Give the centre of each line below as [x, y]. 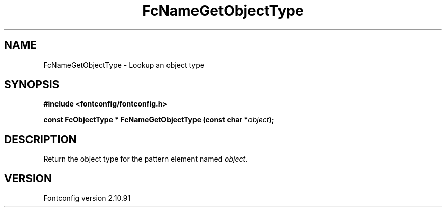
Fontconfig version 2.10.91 [87, 198]
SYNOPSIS [32, 85]
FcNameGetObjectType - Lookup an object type [124, 65]
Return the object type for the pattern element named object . [146, 159]
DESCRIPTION [40, 139]
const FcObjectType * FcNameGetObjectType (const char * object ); [159, 120]
